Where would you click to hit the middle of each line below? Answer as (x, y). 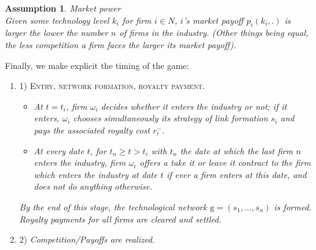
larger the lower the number (57, 33)
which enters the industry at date (96, 174)
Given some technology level (57, 20)
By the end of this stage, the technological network (113, 206)
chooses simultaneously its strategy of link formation (171, 118)
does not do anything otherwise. (93, 186)
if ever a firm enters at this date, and (237, 174)
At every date (59, 150)
